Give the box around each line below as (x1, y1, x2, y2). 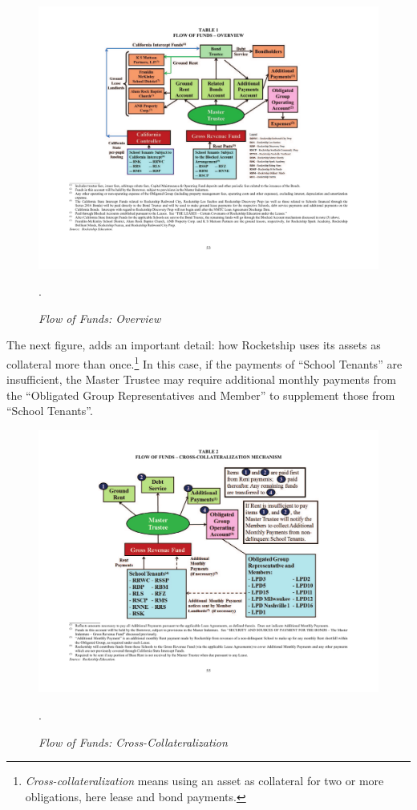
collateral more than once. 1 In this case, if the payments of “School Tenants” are (6, 353, 403, 372)
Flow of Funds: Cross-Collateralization (38, 733, 228, 750)
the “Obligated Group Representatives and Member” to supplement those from (6, 386, 395, 403)
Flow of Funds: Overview (38, 309, 161, 326)
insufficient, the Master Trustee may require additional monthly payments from (6, 371, 396, 388)
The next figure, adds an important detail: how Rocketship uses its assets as (6, 336, 381, 353)
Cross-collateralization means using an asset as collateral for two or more (25, 772, 384, 789)
